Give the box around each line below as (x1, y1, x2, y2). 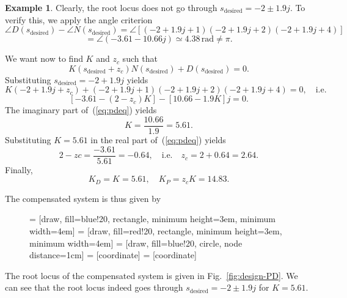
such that (122, 52, 158, 65)
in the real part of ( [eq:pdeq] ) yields (90, 133, 226, 146)
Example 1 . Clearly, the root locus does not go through (5, 1, 217, 13)
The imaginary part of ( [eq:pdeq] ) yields (5, 103, 157, 116)
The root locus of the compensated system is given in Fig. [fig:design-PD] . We (5, 269, 298, 281)
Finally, (5, 163, 33, 176)
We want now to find (5, 52, 83, 65)
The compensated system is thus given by (5, 192, 161, 204)
